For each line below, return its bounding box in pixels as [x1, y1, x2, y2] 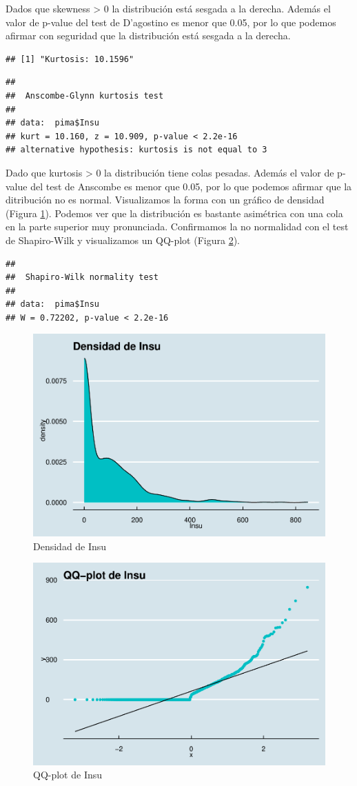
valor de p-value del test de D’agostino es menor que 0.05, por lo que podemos [6, 14, 336, 29]
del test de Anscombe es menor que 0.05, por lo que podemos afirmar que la [30, 179, 352, 193]
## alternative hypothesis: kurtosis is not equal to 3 [6, 145, 267, 155]
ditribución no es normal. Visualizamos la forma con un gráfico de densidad [6, 192, 325, 207]
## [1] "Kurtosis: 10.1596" [6, 54, 134, 64]
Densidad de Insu [33, 538, 107, 553]
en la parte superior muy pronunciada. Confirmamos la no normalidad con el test [6, 219, 349, 234]
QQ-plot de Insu [33, 767, 103, 782]
